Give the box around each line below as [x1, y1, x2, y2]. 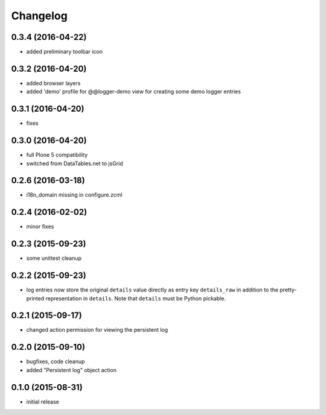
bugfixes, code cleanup [26, 358, 85, 365]
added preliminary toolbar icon [26, 48, 103, 55]
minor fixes [26, 223, 54, 230]
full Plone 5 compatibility [26, 151, 88, 159]
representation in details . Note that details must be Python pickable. [45, 294, 226, 302]
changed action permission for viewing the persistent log [26, 326, 168, 334]
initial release [26, 398, 60, 405]
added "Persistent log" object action [26, 366, 117, 373]
